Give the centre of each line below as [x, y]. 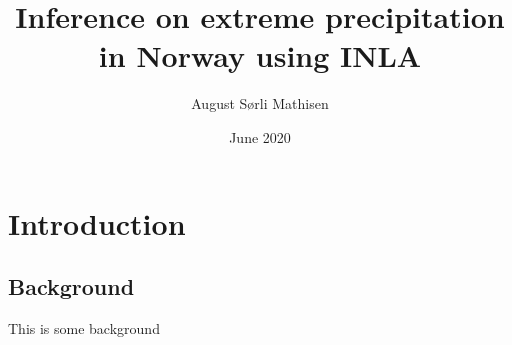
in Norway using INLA [260, 55]
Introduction [97, 222]
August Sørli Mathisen [260, 103]
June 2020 [260, 136]
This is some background [84, 327]
